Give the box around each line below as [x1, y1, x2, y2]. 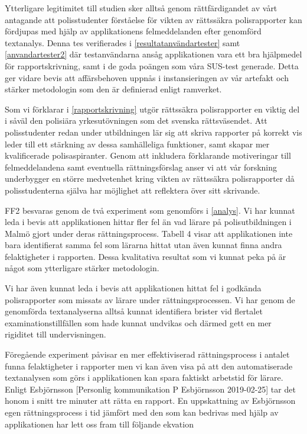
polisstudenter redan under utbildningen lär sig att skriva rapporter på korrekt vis [5, 126, 302, 138]
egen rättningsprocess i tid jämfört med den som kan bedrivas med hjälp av [5, 406, 279, 418]
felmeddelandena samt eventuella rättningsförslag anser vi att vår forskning [5, 160, 277, 173]
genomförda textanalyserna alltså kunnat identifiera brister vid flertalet [5, 305, 263, 317]
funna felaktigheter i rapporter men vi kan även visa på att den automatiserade [5, 359, 293, 372]
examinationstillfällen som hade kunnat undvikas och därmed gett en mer [5, 316, 272, 329]
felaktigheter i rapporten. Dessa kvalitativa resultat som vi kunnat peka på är [5, 250, 286, 262]
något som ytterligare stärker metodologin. [5, 262, 159, 274]
